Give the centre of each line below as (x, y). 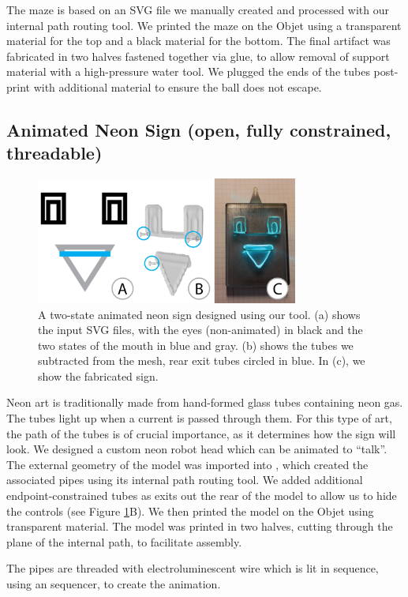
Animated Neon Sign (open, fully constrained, (199, 129)
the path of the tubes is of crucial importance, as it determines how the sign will (201, 433)
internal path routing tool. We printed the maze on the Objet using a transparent (204, 25)
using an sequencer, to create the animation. (114, 584)
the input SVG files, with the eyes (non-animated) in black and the (200, 330)
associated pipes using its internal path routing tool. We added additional (185, 480)
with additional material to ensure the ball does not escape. (178, 86)
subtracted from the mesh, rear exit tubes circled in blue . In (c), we (202, 360)
